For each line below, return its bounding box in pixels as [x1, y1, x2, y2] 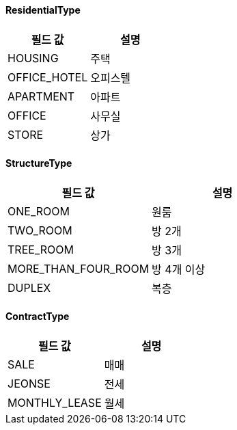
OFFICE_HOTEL [8, 70, 88, 84]
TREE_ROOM [8, 242, 74, 256]
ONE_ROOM [8, 204, 70, 218]
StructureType [5, 157, 72, 170]
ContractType [5, 310, 70, 323]
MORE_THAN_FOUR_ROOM [8, 261, 150, 276]
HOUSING [8, 51, 59, 65]
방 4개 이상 [152, 262, 206, 276]
